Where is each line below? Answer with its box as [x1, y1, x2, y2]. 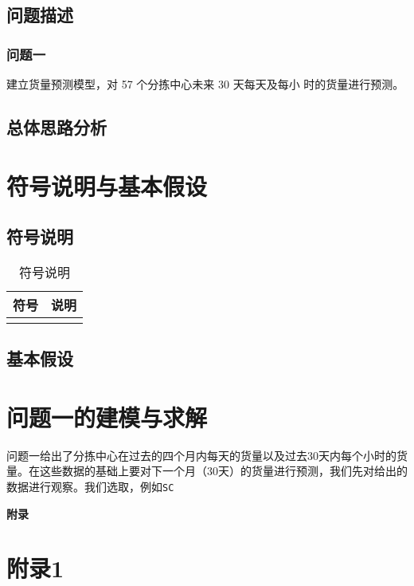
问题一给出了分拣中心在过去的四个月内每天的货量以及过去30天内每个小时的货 [6, 446, 408, 463]
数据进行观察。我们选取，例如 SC [6, 478, 174, 495]
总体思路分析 [6, 114, 107, 139]
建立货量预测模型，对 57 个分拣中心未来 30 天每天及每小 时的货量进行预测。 [6, 76, 404, 92]
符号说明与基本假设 [6, 169, 208, 202]
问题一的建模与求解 [6, 400, 208, 433]
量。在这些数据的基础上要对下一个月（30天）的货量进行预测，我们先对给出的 [6, 462, 408, 479]
